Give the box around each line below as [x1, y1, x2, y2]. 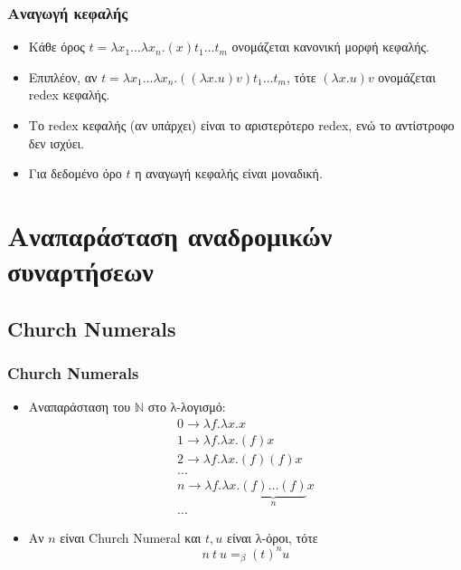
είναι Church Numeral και [60, 527, 202, 546]
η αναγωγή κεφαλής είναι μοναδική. [135, 164, 323, 183]
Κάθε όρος [28, 37, 85, 56]
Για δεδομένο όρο [28, 164, 122, 183]
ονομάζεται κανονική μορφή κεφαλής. [231, 37, 429, 56]
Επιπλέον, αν [28, 67, 98, 86]
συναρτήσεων [7, 252, 154, 290]
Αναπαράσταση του [28, 397, 131, 416]
